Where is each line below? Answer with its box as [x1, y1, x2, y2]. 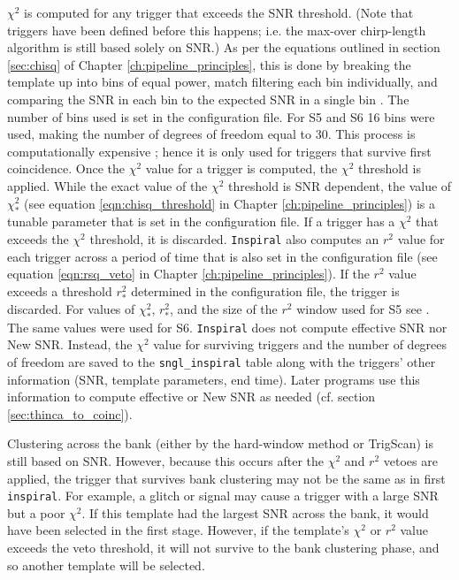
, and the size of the [170, 299, 278, 317]
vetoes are [383, 452, 438, 469]
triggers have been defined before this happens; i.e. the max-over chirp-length [7, 20, 426, 39]
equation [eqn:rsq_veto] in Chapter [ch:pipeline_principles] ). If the [7, 264, 370, 283]
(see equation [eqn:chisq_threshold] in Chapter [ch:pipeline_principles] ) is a [24, 194, 436, 212]
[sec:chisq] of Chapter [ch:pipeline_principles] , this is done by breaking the [7, 55, 411, 73]
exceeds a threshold [7, 281, 112, 300]
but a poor [7, 503, 65, 522]
